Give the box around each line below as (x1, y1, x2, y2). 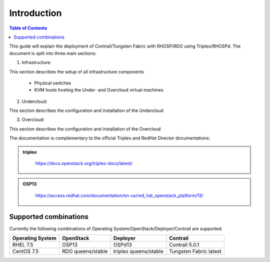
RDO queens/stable (61, 248, 108, 255)
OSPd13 (113, 241, 132, 248)
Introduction (9, 7, 62, 18)
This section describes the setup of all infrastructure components (9, 68, 144, 74)
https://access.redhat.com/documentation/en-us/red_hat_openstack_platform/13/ (35, 192, 203, 198)
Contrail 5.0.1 (169, 241, 199, 248)
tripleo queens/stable (113, 248, 163, 255)
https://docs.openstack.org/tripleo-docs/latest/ (35, 160, 132, 166)
